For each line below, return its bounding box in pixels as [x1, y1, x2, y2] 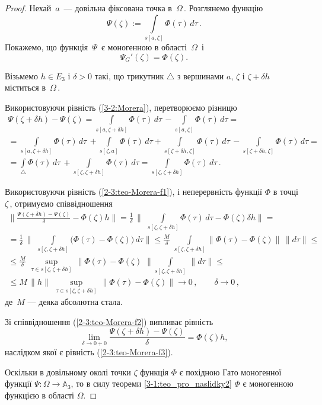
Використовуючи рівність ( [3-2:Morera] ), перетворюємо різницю [5, 101, 237, 113]
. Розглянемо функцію [184, 2, 263, 14]
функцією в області [5, 388, 74, 401]
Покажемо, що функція [5, 40, 88, 53]
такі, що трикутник [94, 69, 164, 82]
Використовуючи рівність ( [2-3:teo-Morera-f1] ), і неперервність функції [5, 185, 263, 198]
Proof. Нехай [5, 2, 52, 14]
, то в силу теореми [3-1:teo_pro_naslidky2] [71, 377, 232, 390]
